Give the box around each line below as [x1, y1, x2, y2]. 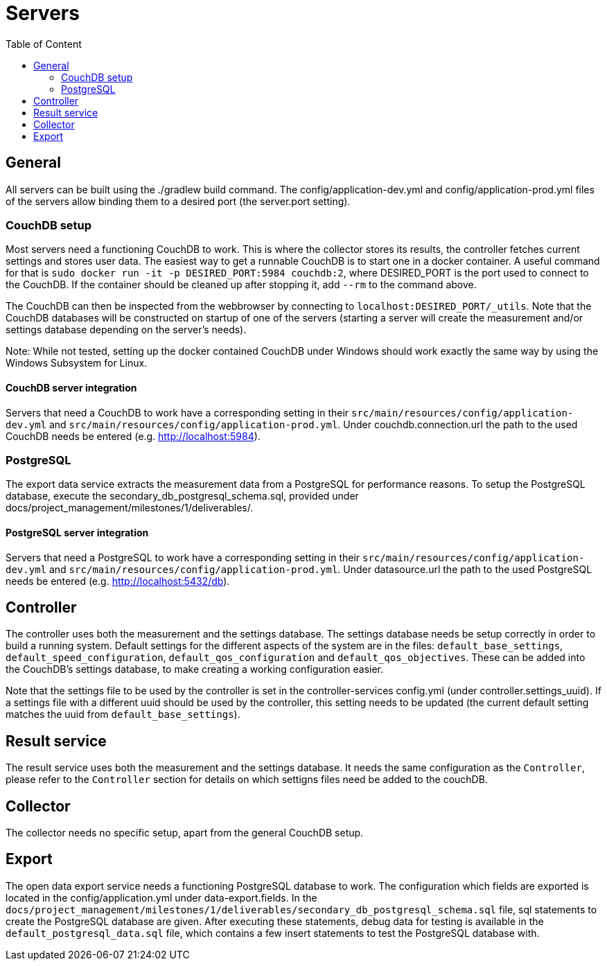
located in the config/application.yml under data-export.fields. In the [6, 891, 317, 904]
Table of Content [6, 37, 82, 50]
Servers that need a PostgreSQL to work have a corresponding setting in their [6, 551, 360, 563]
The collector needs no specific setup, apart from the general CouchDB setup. [6, 827, 364, 839]
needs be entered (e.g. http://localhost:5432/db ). [6, 574, 230, 587]
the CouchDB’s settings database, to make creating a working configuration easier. [6, 663, 384, 676]
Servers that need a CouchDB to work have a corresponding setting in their [6, 406, 349, 419]
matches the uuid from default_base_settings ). [6, 708, 240, 721]
